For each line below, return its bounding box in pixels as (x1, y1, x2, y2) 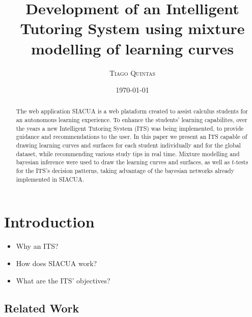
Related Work (4, 300, 79, 315)
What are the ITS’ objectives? (16, 275, 110, 285)
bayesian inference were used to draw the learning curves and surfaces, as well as (16, 158, 230, 166)
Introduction (4, 211, 95, 232)
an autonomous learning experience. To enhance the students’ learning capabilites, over (16, 116, 247, 124)
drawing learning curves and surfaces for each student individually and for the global (16, 141, 241, 150)
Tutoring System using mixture (20, 18, 245, 39)
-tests (234, 158, 248, 166)
